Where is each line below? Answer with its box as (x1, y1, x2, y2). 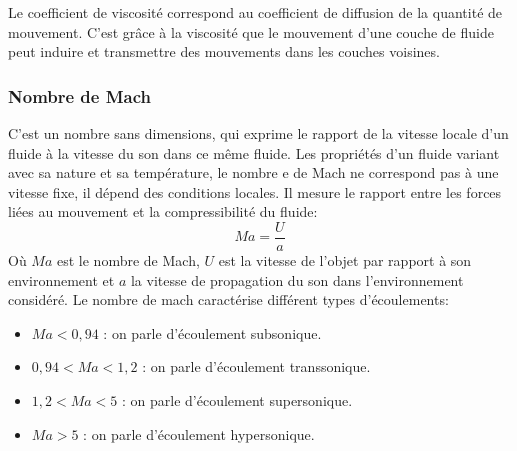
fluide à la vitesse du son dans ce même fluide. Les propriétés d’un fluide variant (8, 142, 500, 163)
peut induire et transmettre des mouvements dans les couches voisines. (8, 41, 440, 62)
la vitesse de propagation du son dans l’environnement (130, 269, 464, 290)
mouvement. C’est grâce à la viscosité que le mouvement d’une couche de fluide (8, 21, 494, 42)
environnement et (8, 269, 115, 290)
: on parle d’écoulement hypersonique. (83, 423, 315, 444)
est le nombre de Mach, (57, 250, 200, 271)
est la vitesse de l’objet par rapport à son (218, 250, 472, 271)
